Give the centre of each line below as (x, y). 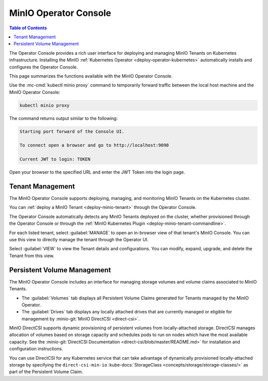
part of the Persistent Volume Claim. (46, 372)
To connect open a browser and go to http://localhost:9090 (94, 145)
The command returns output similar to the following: (64, 118)
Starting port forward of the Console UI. (72, 131)
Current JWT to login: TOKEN (55, 159)
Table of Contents (28, 28)
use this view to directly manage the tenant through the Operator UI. (79, 240)
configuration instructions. (36, 349)
